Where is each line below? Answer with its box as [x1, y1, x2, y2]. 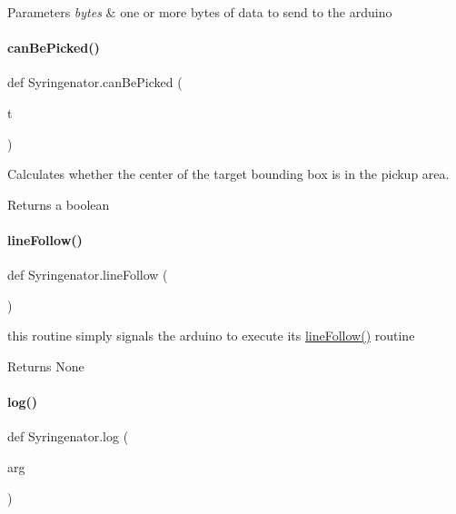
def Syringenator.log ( [7, 427, 129, 446]
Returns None [7, 356, 84, 375]
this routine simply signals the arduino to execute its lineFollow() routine [7, 326, 415, 345]
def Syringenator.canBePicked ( [7, 73, 183, 92]
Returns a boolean [7, 194, 110, 213]
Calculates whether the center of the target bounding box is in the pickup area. [7, 164, 450, 183]
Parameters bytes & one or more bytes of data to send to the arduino [7, 3, 392, 21]
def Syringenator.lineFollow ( [7, 265, 168, 284]
